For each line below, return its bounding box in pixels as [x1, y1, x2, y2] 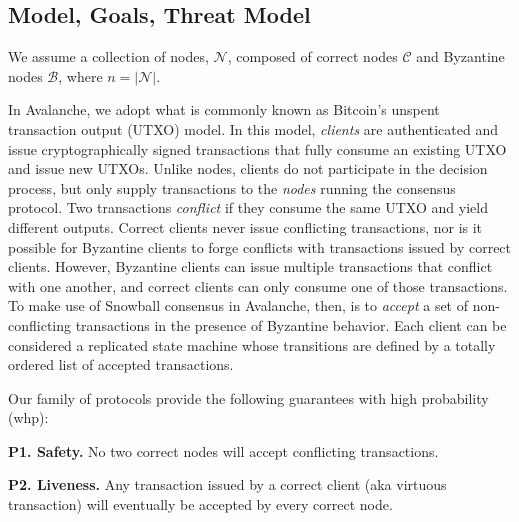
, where [58, 65, 103, 86]
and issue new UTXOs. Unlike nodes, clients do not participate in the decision [8, 158, 488, 179]
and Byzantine [416, 46, 505, 67]
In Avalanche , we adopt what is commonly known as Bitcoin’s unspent [8, 99, 440, 120]
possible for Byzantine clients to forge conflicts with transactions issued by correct [8, 236, 512, 257]
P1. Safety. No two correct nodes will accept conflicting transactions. [8, 440, 439, 461]
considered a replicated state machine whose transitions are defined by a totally [8, 334, 496, 355]
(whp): [8, 407, 49, 428]
